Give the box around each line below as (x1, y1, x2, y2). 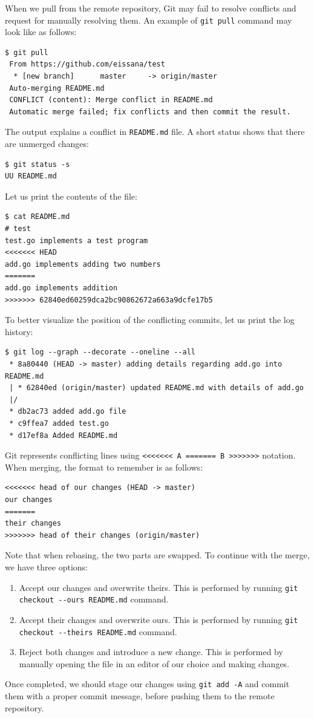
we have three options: (5, 560, 88, 573)
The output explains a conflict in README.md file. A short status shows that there (5, 125, 305, 138)
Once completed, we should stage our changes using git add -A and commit (5, 677, 290, 690)
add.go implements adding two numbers (5, 259, 161, 269)
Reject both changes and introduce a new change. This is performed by (19, 645, 283, 658)
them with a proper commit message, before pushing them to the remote (5, 690, 275, 702)
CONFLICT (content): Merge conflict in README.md (9, 96, 213, 105)
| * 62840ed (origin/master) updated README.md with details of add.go (9, 383, 304, 393)
